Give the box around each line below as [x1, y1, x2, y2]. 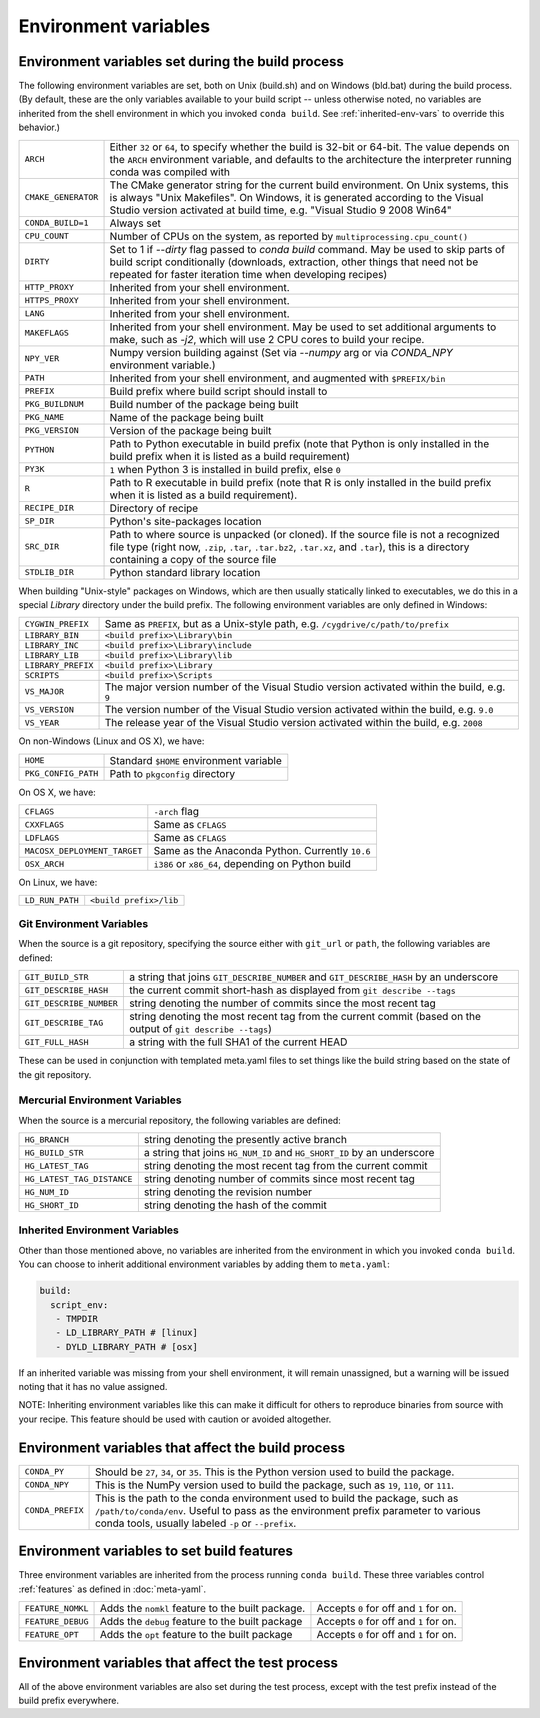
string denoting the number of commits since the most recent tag [128, 996, 437, 1010]
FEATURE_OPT [24, 1629, 79, 1640]
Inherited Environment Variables [18, 1223, 179, 1237]
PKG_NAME [24, 412, 65, 423]
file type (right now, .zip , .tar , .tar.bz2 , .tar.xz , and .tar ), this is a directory [109, 540, 470, 554]
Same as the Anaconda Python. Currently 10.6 [153, 844, 371, 858]
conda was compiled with [109, 165, 230, 179]
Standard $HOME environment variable [109, 753, 282, 767]
